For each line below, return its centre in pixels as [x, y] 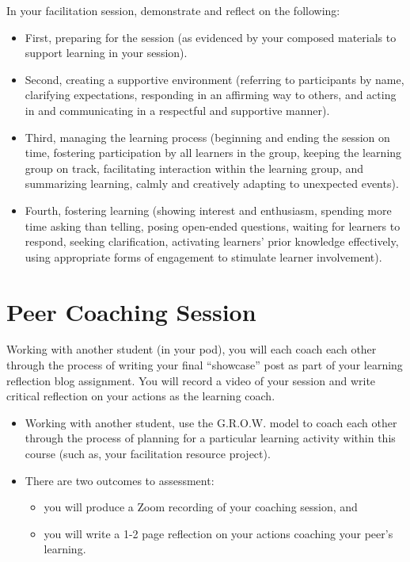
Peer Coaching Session [131, 311]
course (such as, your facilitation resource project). [148, 453]
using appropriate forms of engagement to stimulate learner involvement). [203, 256]
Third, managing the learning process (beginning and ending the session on [207, 137]
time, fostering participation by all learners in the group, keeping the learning [213, 153]
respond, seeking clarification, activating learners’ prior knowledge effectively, [212, 241]
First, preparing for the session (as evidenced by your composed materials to [211, 37]
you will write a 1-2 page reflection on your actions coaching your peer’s [218, 533]
